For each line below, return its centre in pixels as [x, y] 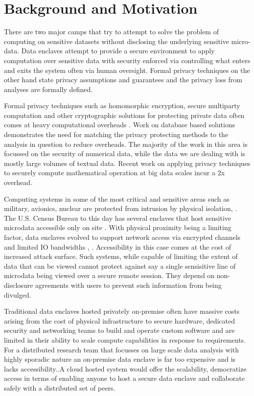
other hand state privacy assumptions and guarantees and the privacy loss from [123, 80]
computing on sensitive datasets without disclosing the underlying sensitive [116, 41]
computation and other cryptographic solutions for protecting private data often [124, 115]
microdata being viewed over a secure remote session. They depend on [109, 275]
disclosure [19, 285]
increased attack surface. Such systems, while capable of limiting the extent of [121, 256]
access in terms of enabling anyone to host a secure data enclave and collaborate [124, 378]
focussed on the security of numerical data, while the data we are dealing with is [125, 153]
